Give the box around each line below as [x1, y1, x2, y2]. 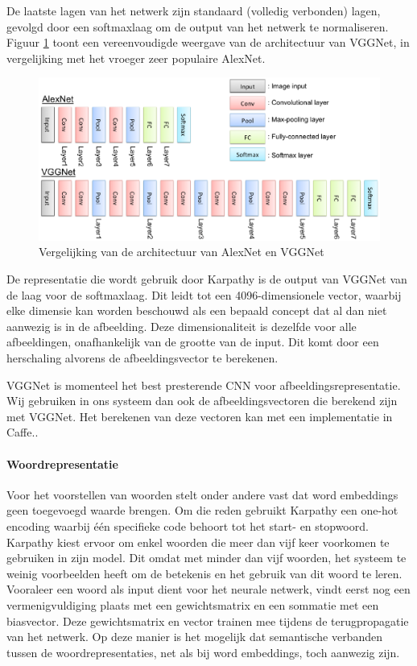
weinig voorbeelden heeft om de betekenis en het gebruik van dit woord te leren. [6, 565, 403, 581]
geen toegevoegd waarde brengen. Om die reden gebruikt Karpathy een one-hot [6, 502, 398, 519]
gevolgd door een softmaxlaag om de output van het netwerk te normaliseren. [6, 18, 389, 35]
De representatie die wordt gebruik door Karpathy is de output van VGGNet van [6, 271, 407, 287]
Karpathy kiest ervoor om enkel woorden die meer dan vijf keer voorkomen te [6, 533, 390, 550]
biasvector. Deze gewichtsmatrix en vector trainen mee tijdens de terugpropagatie [6, 612, 409, 629]
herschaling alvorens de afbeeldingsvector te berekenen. [6, 350, 279, 366]
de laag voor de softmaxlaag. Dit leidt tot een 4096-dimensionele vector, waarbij [6, 286, 402, 303]
